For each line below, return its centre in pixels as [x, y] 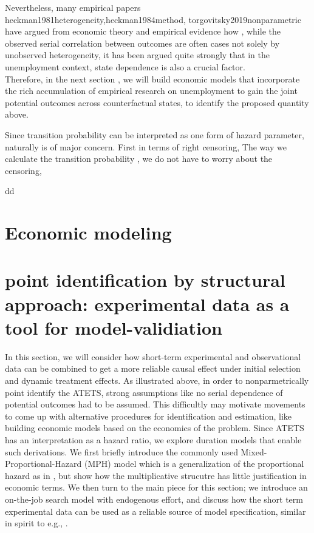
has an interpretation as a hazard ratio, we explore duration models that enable [153, 439]
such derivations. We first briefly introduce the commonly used [121, 451]
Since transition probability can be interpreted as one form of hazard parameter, [155, 134]
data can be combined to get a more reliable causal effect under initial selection [153, 368]
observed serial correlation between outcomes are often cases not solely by [142, 43]
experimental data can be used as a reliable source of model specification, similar [155, 511]
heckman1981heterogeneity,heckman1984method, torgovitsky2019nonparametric [153, 19]
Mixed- [254, 451]
